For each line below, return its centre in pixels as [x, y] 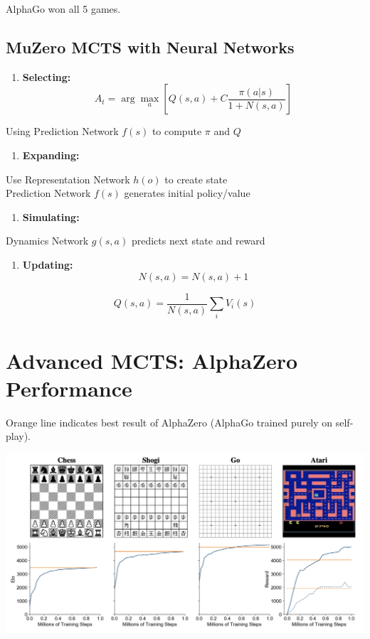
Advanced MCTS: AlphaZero [152, 360]
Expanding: [51, 155]
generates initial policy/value [187, 193]
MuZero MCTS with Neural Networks [150, 47]
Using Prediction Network [62, 131]
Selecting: [47, 76]
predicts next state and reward [198, 241]
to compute [177, 131]
